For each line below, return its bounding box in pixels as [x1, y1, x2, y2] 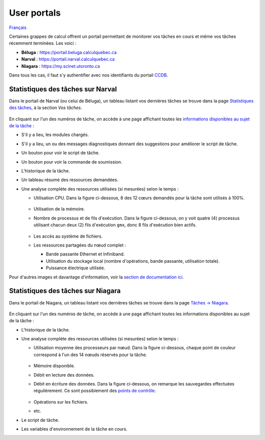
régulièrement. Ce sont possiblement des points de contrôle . [33, 388, 157, 394]
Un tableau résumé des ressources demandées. [21, 177, 119, 183]
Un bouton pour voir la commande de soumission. [21, 159, 123, 165]
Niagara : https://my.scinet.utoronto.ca [21, 63, 100, 69]
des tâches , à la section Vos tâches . [9, 105, 82, 110]
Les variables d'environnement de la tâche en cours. [21, 426, 128, 432]
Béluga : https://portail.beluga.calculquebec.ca [21, 49, 117, 55]
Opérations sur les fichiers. [33, 399, 88, 405]
